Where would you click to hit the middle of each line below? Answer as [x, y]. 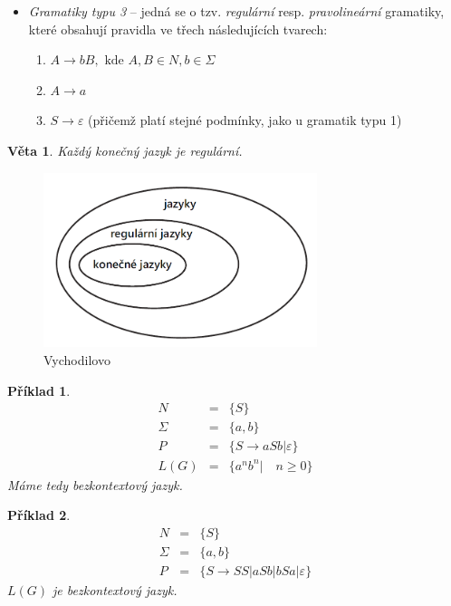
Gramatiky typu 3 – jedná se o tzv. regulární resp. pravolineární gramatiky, [236, 11]
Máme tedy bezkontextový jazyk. [95, 484]
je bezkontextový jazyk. [115, 590]
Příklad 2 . [39, 515]
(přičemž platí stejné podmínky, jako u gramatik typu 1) [245, 120]
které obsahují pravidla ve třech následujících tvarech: [178, 29]
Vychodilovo [77, 360]
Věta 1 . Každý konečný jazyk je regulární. [125, 150]
